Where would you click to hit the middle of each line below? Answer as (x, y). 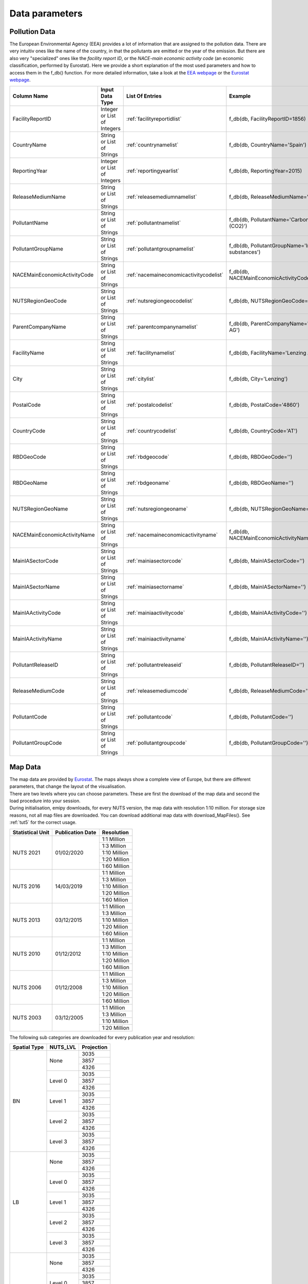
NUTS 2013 (26, 920)
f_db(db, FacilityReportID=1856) (268, 119)
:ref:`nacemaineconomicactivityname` (172, 535)
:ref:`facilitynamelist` (151, 353)
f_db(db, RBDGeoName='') (261, 483)
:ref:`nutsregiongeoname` (157, 509)
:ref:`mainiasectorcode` (155, 561)
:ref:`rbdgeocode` (148, 457)
